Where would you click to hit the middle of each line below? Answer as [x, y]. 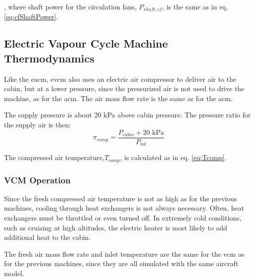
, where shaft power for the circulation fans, [70, 6]
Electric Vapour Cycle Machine [86, 43]
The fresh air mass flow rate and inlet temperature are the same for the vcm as [124, 253]
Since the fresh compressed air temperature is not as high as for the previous [121, 198]
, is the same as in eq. [195, 6]
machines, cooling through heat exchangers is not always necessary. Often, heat [124, 208]
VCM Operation [37, 180]
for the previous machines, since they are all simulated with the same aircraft [121, 263]
